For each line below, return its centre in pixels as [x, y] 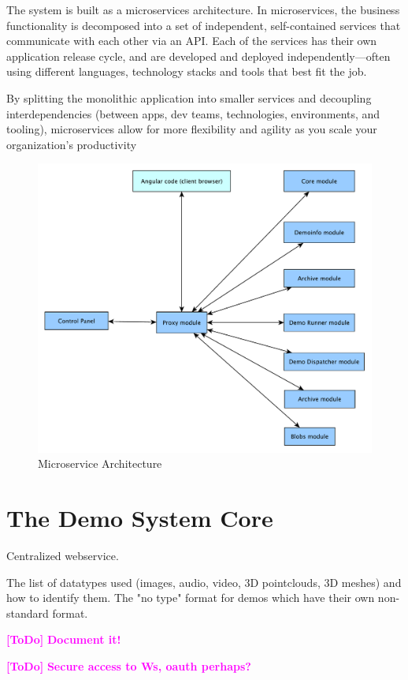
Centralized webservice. [63, 556]
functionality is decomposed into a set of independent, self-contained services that [204, 25]
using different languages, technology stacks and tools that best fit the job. [187, 71]
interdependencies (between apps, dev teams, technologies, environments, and [193, 113]
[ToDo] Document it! [64, 639]
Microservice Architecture [100, 463]
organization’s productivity [72, 144]
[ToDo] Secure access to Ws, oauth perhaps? [129, 666]
